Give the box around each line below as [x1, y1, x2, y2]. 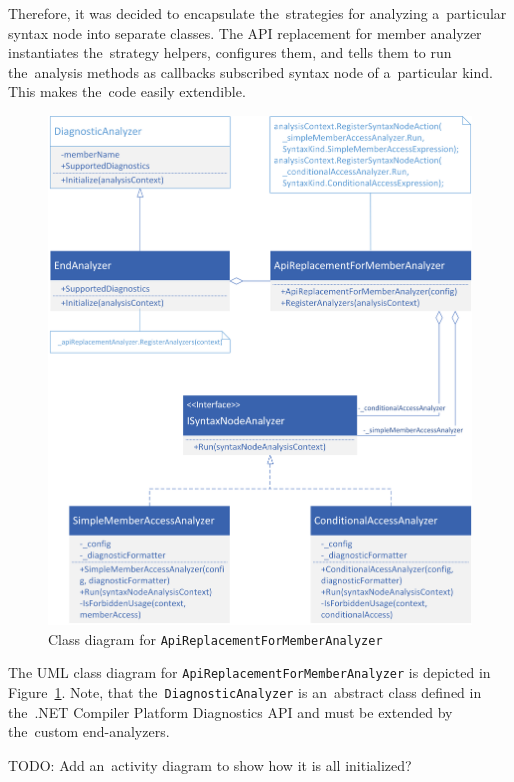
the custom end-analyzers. [8, 721, 170, 742]
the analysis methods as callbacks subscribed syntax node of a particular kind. [8, 61, 493, 82]
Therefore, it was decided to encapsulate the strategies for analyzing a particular [8, 3, 507, 23]
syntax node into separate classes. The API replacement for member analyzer [8, 22, 482, 43]
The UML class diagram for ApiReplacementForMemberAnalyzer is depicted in [8, 662, 491, 683]
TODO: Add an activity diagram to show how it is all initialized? [8, 754, 412, 775]
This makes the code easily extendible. [8, 81, 246, 102]
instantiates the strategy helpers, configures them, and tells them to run [8, 42, 452, 63]
